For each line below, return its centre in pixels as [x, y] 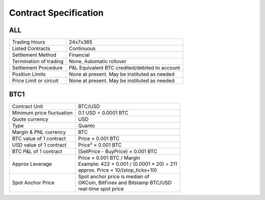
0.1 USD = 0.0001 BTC [103, 113]
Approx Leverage [32, 164]
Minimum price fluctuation [42, 113]
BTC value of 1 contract [39, 138]
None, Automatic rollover [98, 61]
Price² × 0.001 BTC [100, 145]
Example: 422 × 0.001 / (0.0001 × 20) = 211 [128, 164]
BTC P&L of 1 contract [37, 151]
